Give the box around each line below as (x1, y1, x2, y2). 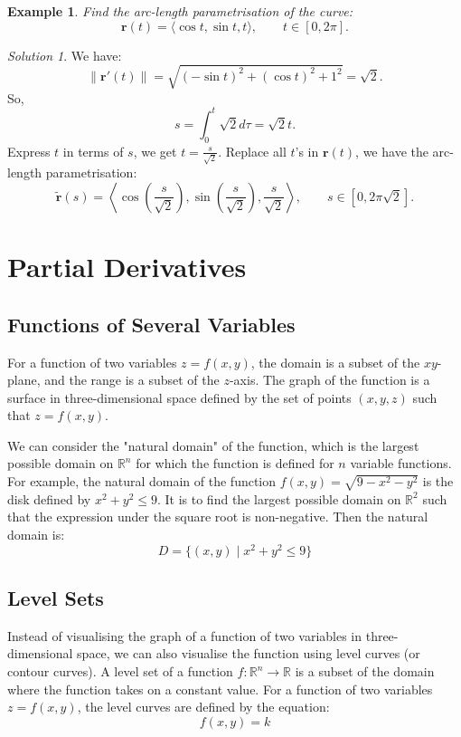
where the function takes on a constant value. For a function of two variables (7, 679, 433, 698)
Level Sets (7, 584, 104, 612)
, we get (133, 141, 177, 160)
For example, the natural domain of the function (7, 472, 277, 491)
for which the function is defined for (136, 454, 334, 473)
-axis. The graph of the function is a (229, 370, 430, 389)
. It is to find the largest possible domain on (156, 489, 401, 508)
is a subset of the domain (295, 662, 435, 681)
